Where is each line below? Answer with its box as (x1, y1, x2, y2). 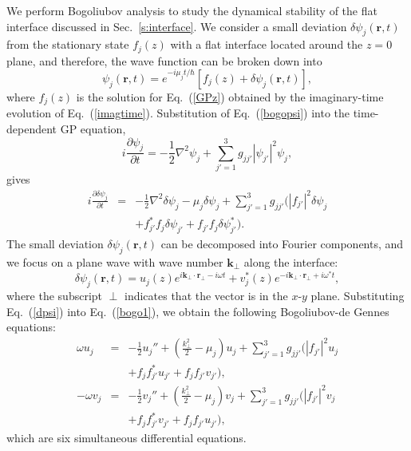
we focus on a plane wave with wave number (6, 253, 223, 270)
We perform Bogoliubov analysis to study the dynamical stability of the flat (6, 2, 377, 18)
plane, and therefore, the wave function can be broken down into (6, 52, 322, 69)
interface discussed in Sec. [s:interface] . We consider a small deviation (6, 18, 347, 34)
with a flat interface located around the (170, 36, 363, 53)
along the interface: (243, 253, 338, 270)
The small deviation (6, 235, 104, 252)
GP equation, (60, 120, 126, 136)
